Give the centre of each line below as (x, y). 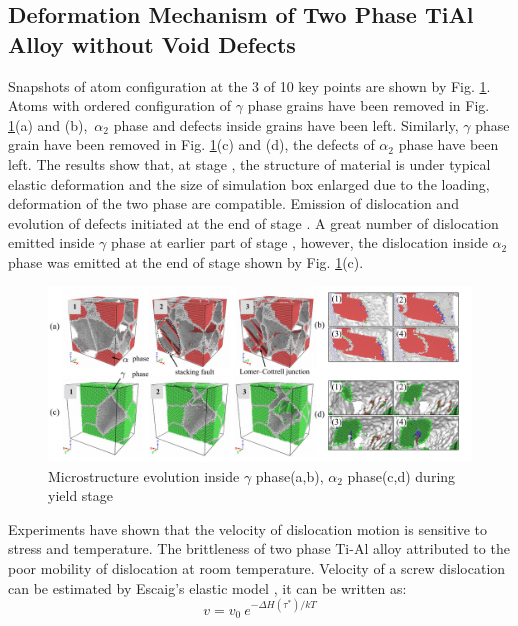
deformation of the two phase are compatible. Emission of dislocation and (233, 203)
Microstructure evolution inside (144, 475)
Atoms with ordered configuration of (120, 105)
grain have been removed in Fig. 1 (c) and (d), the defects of (191, 144)
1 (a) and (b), (48, 124)
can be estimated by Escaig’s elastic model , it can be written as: (207, 587)
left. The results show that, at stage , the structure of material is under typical (249, 163)
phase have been (448, 144)
